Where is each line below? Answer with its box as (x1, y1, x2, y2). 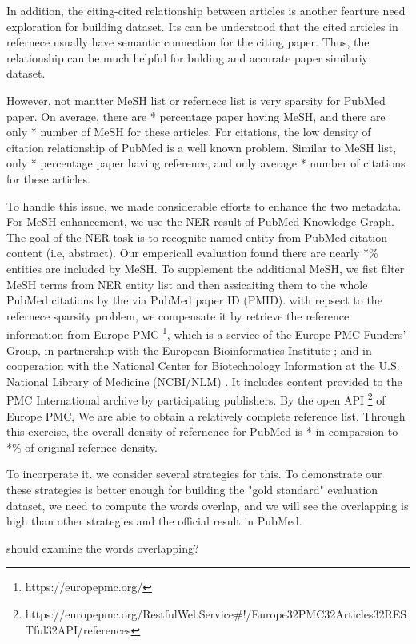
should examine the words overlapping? (6, 539, 199, 556)
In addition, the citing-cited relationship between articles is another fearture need (6, 2, 406, 18)
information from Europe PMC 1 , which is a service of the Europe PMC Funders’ (6, 324, 406, 342)
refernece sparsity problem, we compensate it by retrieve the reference (6, 307, 350, 324)
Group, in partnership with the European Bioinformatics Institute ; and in (6, 341, 372, 358)
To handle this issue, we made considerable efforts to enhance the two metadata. (6, 197, 402, 214)
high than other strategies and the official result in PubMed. (6, 513, 302, 529)
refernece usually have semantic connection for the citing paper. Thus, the (6, 34, 370, 50)
